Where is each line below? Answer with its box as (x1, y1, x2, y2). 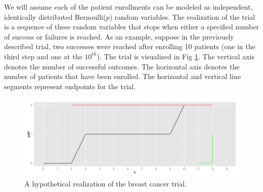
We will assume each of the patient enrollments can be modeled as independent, (4, 2, 253, 12)
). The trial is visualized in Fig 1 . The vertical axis (96, 51, 255, 61)
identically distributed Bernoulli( (4, 11, 106, 22)
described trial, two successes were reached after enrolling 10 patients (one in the (4, 41, 255, 52)
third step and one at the (4, 51, 83, 61)
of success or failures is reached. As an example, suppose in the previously (4, 31, 234, 42)
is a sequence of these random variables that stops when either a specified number (4, 21, 259, 32)
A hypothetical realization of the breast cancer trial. (24, 178, 187, 188)
